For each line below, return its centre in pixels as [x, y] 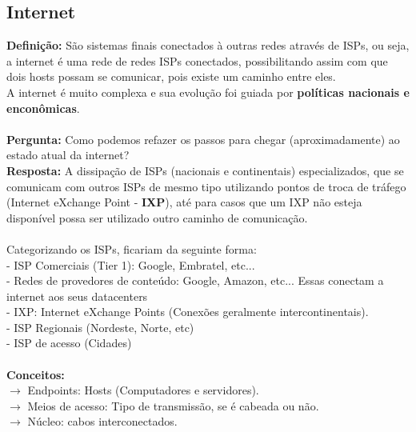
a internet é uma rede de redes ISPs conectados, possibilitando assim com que [197, 60]
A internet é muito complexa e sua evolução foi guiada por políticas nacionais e [208, 92]
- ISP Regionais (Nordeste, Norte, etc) [100, 327]
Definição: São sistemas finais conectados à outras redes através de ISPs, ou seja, [208, 45]
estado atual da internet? [68, 155]
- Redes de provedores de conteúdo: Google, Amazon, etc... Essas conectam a [195, 280]
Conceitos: [36, 374]
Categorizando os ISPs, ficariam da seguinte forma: [132, 248]
